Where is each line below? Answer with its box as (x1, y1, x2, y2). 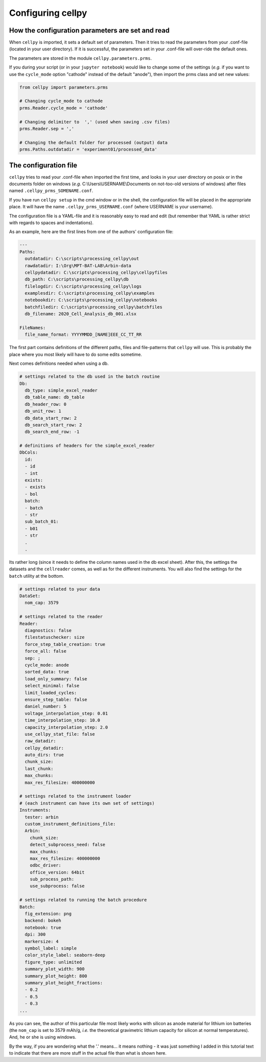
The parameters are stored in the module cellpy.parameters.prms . (9, 55, 152, 61)
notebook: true (25, 925, 62, 930)
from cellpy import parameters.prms (19, 84, 108, 90)
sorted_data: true (25, 669, 69, 675)
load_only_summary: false (25, 676, 87, 681)
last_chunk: (25, 766, 54, 771)
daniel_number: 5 (25, 704, 66, 709)
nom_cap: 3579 (25, 600, 59, 606)
